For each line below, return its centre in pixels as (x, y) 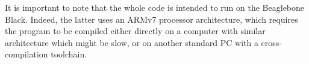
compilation (27, 54)
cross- (271, 42)
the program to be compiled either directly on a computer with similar (135, 31)
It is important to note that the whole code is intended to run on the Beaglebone (155, 7)
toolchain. (69, 54)
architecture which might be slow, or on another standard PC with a (132, 42)
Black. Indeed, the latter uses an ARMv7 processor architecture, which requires (151, 19)
